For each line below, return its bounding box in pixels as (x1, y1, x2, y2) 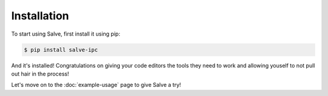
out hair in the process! (11, 70, 69, 77)
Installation (11, 9, 69, 22)
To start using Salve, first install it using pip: (11, 30, 121, 37)
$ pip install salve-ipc (24, 46, 98, 53)
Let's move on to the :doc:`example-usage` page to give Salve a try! (11, 82, 182, 89)
